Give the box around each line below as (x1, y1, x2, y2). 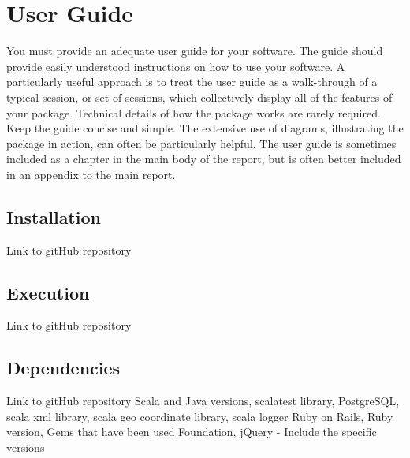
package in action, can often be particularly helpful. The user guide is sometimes (6, 135, 397, 151)
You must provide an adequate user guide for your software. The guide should (6, 43, 383, 59)
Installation (6, 204, 101, 229)
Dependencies (6, 356, 121, 380)
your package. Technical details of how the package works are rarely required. (6, 104, 381, 121)
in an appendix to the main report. (6, 166, 176, 182)
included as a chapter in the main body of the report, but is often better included (6, 151, 401, 167)
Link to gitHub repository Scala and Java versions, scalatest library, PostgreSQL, (6, 393, 400, 409)
